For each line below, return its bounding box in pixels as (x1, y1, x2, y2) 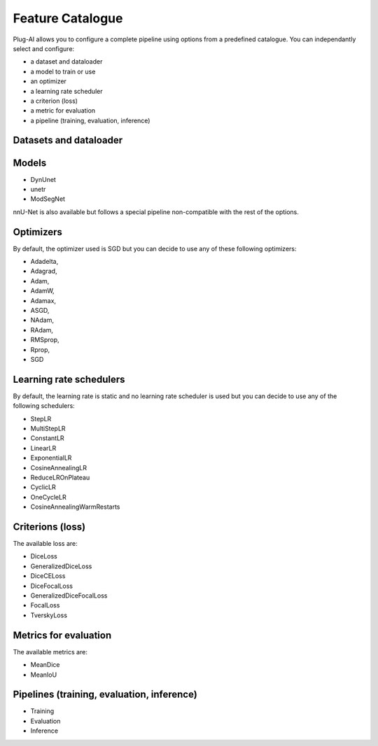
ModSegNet (30, 195, 66, 203)
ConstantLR (30, 434, 64, 442)
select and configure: (13, 44, 75, 52)
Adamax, (30, 296, 56, 304)
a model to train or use (30, 67, 96, 76)
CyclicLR (30, 483, 56, 491)
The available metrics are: (13, 647, 87, 656)
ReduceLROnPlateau (30, 473, 90, 481)
